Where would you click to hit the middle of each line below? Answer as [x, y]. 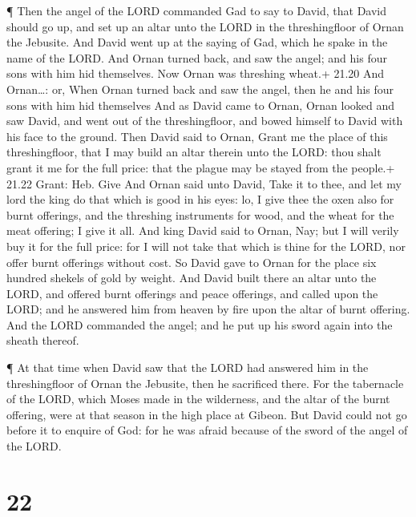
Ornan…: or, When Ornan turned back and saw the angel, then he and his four [200, 89]
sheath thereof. [43, 340]
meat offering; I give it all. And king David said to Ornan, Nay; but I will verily [203, 230]
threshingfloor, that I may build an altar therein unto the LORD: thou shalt [194, 152]
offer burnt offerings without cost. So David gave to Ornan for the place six [192, 262]
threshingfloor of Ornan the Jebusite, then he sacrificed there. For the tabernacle [205, 383]
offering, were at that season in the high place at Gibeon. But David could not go [207, 414]
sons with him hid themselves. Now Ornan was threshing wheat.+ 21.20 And [196, 73]
